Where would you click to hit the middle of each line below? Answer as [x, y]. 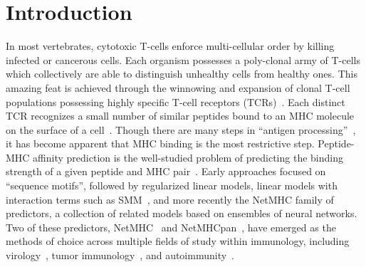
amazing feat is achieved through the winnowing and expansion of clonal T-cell [178, 87]
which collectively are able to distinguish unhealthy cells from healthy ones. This [182, 74]
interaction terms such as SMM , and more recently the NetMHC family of [170, 199]
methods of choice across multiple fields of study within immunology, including [178, 241]
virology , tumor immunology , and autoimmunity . [120, 255]
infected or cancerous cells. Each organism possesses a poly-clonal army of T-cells [183, 59]
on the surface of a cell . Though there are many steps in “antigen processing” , [181, 129]
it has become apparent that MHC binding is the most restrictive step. [160, 143]
